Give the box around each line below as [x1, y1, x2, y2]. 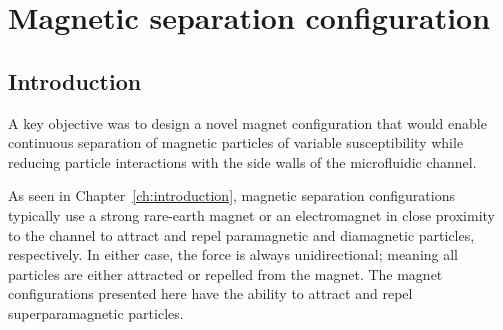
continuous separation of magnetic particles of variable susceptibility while [8, 132, 464, 153]
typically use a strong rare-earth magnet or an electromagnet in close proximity [8, 204, 495, 225]
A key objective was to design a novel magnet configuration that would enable [8, 112, 487, 133]
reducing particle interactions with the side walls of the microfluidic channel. [8, 151, 477, 172]
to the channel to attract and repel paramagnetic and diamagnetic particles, [8, 224, 475, 245]
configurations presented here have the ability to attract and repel [8, 283, 413, 304]
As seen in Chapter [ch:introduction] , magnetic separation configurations [8, 185, 455, 206]
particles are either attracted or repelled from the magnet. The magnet [8, 263, 443, 284]
